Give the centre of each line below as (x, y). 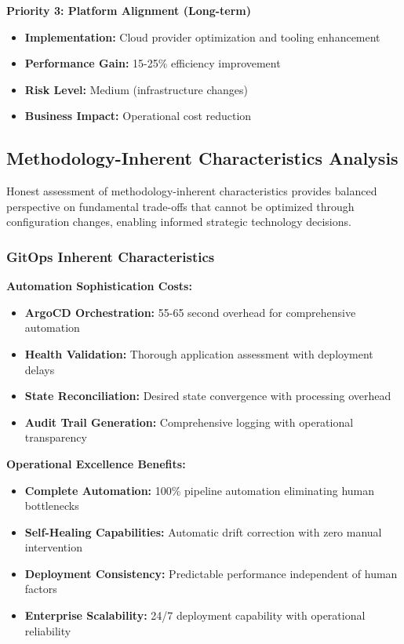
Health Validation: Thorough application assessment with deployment (199, 353)
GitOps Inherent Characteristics (111, 256)
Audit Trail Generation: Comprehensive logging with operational (189, 422)
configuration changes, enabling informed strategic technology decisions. (179, 222)
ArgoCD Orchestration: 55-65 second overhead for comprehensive (190, 312)
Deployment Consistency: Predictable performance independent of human (211, 573)
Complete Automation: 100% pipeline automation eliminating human (199, 490)
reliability (48, 630)
